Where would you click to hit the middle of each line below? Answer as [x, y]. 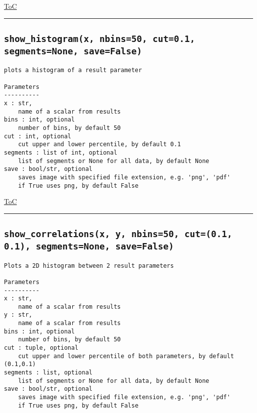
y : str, [18, 315]
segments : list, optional [48, 373]
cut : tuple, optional [41, 348]
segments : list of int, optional [61, 152]
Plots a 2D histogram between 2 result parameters [89, 266]
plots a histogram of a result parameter [73, 70]
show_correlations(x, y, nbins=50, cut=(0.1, [118, 234]
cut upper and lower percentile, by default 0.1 [99, 145]
